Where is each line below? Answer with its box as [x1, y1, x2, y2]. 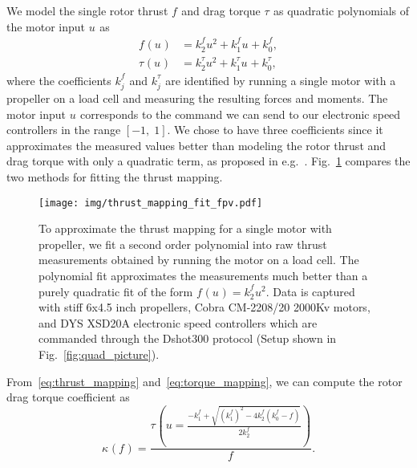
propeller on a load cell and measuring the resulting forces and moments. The [6, 89, 388, 106]
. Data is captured [265, 283, 355, 299]
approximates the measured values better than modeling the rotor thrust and [6, 136, 387, 153]
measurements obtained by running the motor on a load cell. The [38, 251, 359, 268]
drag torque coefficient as [6, 389, 130, 405]
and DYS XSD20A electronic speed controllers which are [38, 314, 318, 331]
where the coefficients [6, 71, 111, 88]
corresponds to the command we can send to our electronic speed [80, 105, 401, 122]
